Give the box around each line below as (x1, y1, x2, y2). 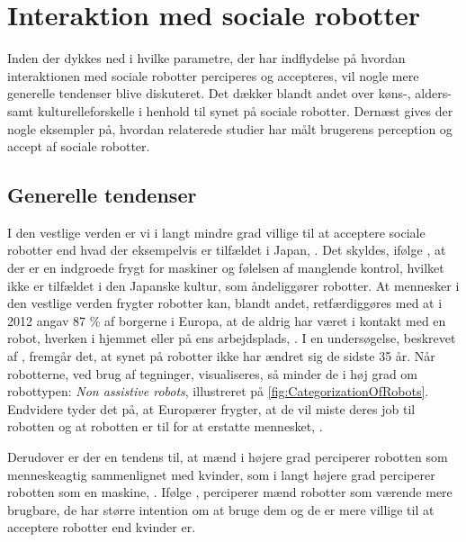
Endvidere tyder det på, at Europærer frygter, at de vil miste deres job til (7, 399, 416, 418)
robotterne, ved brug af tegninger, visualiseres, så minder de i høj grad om (7, 364, 417, 383)
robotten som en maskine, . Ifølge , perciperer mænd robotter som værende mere (7, 483, 453, 501)
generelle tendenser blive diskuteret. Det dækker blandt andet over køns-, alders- (7, 84, 452, 103)
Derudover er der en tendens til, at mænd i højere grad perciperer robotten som (7, 447, 448, 466)
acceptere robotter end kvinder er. (7, 518, 196, 537)
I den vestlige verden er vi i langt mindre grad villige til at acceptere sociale (7, 222, 426, 241)
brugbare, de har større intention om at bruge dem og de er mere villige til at (7, 500, 435, 519)
